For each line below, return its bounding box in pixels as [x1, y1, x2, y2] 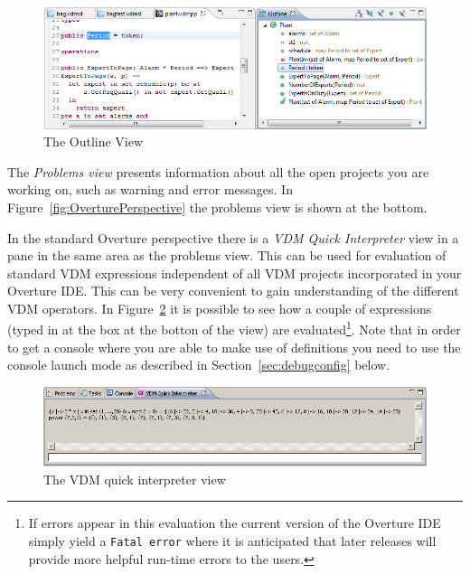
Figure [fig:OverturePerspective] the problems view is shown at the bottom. [7, 197, 428, 216]
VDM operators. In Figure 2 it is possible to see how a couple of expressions [7, 298, 432, 317]
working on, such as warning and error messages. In [7, 180, 293, 199]
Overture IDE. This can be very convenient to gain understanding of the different [7, 281, 459, 300]
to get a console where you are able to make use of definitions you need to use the [7, 337, 461, 356]
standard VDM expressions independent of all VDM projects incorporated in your [7, 263, 462, 282]
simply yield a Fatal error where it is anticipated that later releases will [28, 532, 437, 550]
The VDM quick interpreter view [43, 469, 226, 488]
